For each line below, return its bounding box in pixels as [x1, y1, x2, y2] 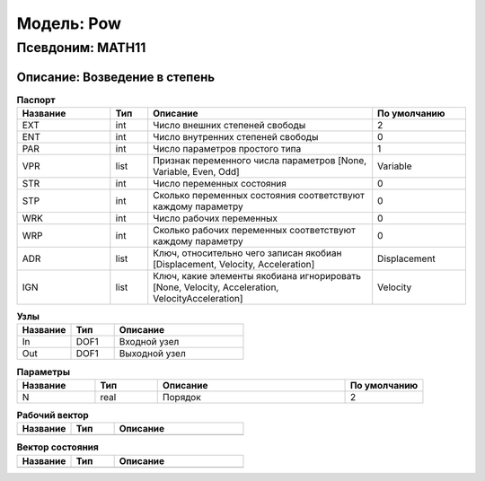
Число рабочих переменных [153, 212, 278, 224]
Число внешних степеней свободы [153, 119, 306, 132]
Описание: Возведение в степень [16, 69, 216, 84]
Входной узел [119, 336, 180, 348]
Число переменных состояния [153, 178, 287, 190]
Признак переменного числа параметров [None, [153, 154, 367, 167]
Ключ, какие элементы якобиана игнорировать [153, 270, 361, 283]
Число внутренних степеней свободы [153, 131, 319, 144]
